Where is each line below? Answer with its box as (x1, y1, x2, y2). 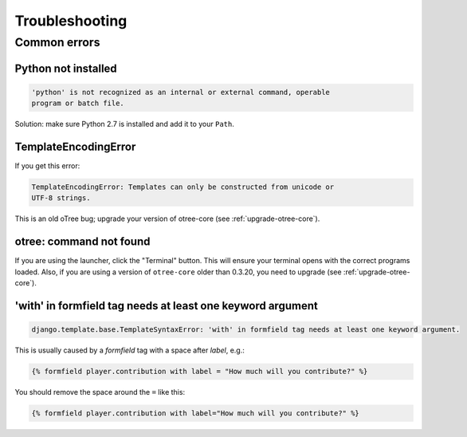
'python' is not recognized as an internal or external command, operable (31, 88, 331, 96)
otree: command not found (14, 235, 151, 249)
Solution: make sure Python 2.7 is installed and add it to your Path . (14, 120, 235, 129)
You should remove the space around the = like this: (14, 388, 186, 397)
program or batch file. (31, 99, 125, 108)
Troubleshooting (14, 12, 128, 30)
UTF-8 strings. (31, 194, 91, 203)
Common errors (14, 35, 100, 49)
